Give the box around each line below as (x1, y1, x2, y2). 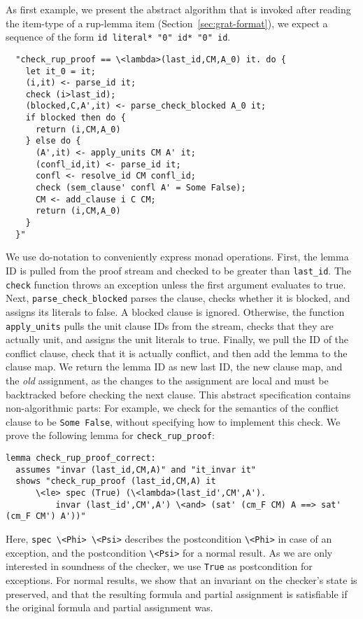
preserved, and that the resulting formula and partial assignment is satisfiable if (6, 586, 348, 601)
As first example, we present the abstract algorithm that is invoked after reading (6, 2, 351, 16)
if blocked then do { (25, 113, 126, 123)
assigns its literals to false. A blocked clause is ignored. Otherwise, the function (6, 304, 345, 319)
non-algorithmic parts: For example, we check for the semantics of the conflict (6, 401, 339, 415)
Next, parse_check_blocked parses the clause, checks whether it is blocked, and (6, 291, 350, 305)
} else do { (25, 136, 81, 146)
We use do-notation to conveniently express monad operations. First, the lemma (6, 249, 349, 264)
